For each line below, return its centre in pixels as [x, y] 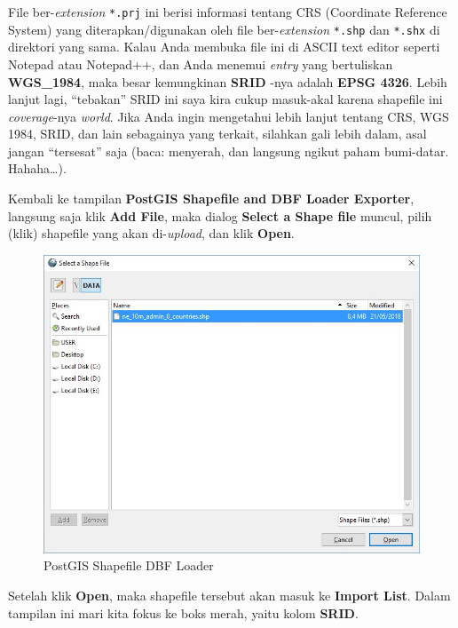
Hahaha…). [37, 168]
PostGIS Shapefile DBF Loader [129, 565]
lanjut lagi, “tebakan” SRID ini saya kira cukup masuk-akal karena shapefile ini [225, 99]
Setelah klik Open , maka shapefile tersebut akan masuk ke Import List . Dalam [229, 595]
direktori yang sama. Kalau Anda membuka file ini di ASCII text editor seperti [224, 47]
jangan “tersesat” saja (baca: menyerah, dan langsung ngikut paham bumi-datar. [229, 151]
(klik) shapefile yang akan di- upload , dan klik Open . [151, 233]
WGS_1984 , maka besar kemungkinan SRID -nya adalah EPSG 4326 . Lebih [228, 81]
